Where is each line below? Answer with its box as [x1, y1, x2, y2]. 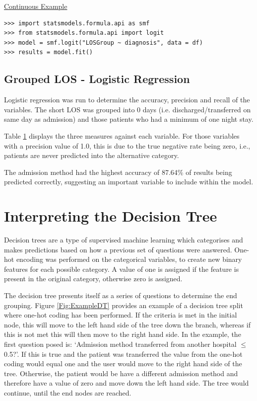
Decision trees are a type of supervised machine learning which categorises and [4, 235, 243, 245]
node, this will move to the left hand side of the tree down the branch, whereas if [4, 319, 251, 329]
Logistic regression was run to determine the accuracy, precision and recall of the [4, 94, 250, 105]
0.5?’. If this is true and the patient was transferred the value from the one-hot [4, 348, 243, 359]
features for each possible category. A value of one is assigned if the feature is [4, 263, 239, 274]
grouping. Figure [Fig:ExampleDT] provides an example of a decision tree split [4, 300, 243, 310]
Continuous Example [4, 1, 67, 11]
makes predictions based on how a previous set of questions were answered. [4, 244, 232, 254]
